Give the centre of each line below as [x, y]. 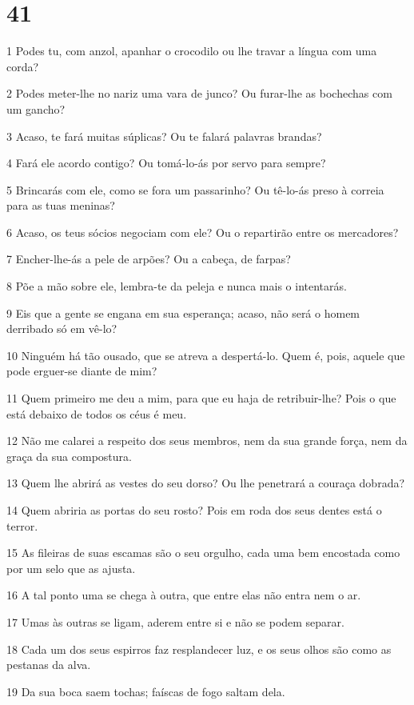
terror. [22, 525]
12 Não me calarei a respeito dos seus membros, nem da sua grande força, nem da [207, 441]
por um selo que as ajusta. [71, 568]
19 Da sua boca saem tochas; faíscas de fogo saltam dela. [146, 691]
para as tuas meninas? [61, 205]
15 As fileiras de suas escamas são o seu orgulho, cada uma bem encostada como [203, 553]
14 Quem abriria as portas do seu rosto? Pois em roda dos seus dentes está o [194, 510]
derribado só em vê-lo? [62, 328]
